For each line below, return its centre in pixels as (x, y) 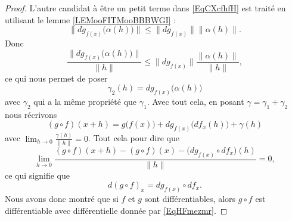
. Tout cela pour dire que (134, 138)
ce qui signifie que (37, 175)
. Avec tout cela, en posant (195, 101)
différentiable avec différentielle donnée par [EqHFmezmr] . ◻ (116, 210)
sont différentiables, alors (190, 199)
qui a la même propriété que (85, 101)
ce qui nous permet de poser (56, 78)
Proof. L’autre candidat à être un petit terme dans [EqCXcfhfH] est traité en (145, 8)
